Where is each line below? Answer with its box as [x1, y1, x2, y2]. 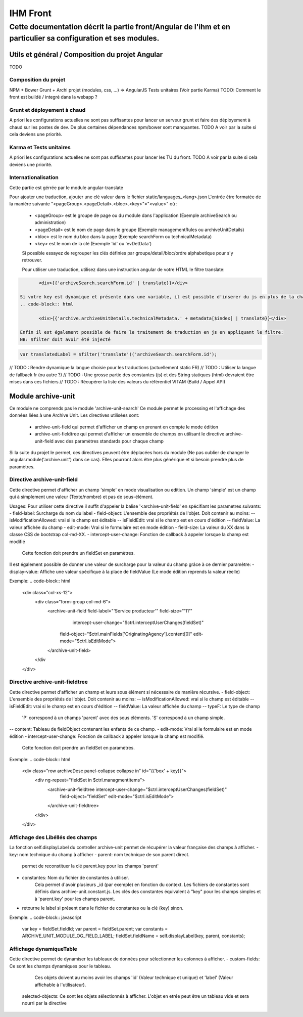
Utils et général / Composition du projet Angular [9, 51, 163, 59]
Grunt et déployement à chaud [9, 106, 86, 113]
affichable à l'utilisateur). [34, 982, 86, 988]
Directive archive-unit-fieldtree [9, 678, 88, 685]
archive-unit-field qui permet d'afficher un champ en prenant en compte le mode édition [34, 424, 219, 430]
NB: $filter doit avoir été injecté [20, 336, 111, 342]
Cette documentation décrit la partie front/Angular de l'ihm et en [9, 22, 231, 31]
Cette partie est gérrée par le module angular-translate [9, 185, 124, 191]
